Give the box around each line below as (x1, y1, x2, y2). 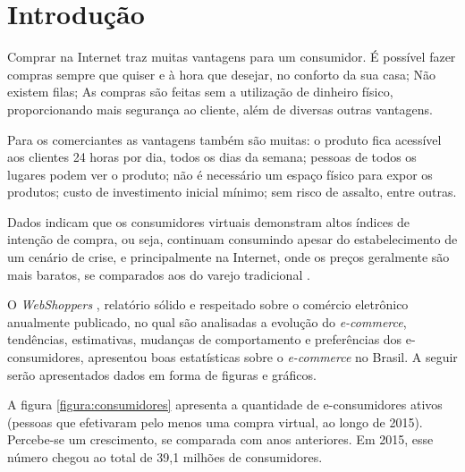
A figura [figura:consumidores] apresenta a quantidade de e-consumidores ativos (7, 395, 443, 414)
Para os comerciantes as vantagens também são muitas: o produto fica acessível (7, 130, 442, 148)
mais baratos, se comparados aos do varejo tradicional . (7, 265, 310, 283)
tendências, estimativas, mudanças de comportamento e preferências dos (7, 330, 402, 349)
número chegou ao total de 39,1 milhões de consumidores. (7, 448, 323, 466)
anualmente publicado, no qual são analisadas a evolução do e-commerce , (7, 312, 407, 331)
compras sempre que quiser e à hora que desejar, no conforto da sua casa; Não (7, 64, 435, 83)
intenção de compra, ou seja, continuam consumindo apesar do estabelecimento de (7, 230, 458, 249)
